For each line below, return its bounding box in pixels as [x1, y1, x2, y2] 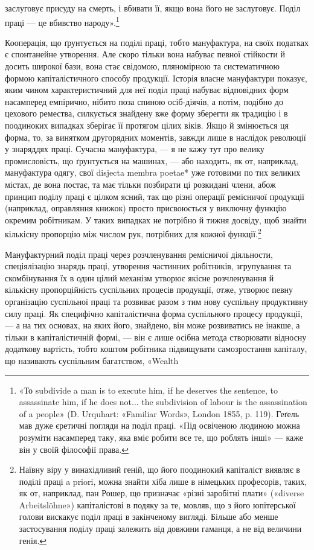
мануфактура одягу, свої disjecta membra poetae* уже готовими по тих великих [5, 166, 301, 179]
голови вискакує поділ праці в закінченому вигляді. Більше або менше [19, 510, 278, 523]
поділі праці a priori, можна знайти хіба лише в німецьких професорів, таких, [19, 475, 307, 487]
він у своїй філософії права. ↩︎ [19, 443, 129, 455]
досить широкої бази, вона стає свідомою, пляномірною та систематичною [5, 60, 280, 72]
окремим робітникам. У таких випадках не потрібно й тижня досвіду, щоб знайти [5, 213, 307, 226]
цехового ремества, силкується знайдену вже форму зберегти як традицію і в [5, 107, 288, 120]
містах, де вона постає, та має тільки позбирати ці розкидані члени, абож [5, 177, 276, 190]
